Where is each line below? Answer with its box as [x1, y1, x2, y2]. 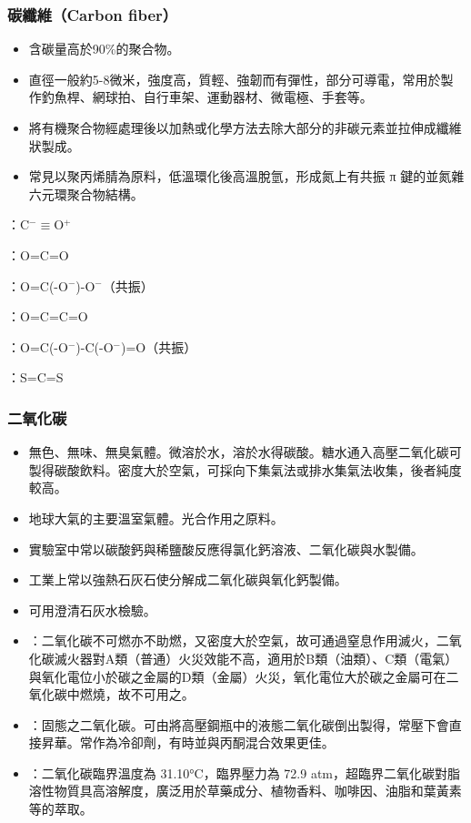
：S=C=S [7, 368, 64, 387]
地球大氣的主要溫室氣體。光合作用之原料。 [28, 508, 284, 527]
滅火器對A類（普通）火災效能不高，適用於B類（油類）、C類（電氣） [54, 648, 458, 667]
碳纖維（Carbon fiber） [7, 3, 178, 25]
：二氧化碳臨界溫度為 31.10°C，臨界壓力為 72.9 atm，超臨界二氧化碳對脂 [28, 763, 461, 782]
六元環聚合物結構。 [28, 184, 144, 203]
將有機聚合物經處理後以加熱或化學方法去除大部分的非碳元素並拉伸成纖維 [28, 118, 462, 137]
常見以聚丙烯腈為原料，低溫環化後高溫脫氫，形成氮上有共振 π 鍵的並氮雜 [28, 167, 465, 186]
